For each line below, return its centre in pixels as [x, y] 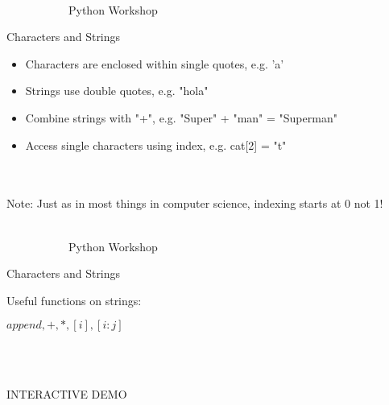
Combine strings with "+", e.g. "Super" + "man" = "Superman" [181, 117]
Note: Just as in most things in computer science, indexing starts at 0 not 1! [195, 203]
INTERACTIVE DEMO [67, 393]
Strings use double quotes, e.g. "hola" [117, 91]
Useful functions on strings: [74, 300]
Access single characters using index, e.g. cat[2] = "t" [156, 145]
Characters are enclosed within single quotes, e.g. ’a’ [155, 63]
